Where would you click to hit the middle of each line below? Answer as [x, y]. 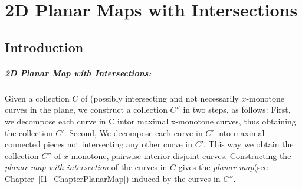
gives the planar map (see [223, 167]
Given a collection [37, 98]
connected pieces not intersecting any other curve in [99, 144]
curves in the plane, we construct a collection [86, 109]
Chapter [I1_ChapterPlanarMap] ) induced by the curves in [113, 178]
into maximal [241, 132]
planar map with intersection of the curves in [86, 167]
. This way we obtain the [249, 144]
